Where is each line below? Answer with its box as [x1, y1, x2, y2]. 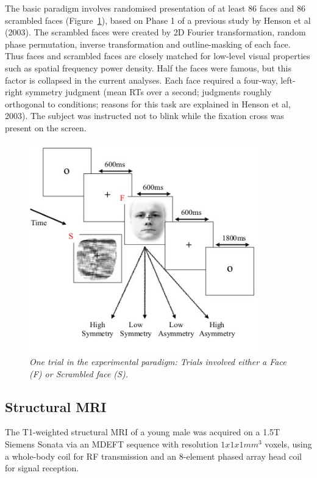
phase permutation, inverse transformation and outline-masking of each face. [5, 37, 291, 50]
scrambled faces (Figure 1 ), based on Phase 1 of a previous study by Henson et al [5, 13, 311, 26]
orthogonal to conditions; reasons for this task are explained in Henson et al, [5, 97, 291, 110]
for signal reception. [5, 462, 79, 474]
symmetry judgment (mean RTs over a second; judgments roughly [25, 85, 272, 98]
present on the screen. [5, 121, 87, 134]
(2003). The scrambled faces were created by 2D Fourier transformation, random [5, 26, 306, 38]
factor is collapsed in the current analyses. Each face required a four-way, [5, 73, 278, 86]
